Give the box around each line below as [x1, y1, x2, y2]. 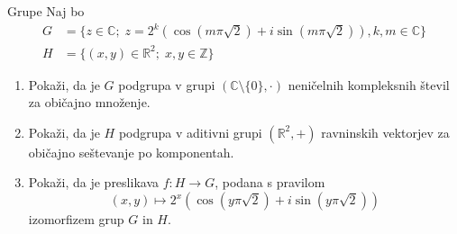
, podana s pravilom [215, 173, 325, 192]
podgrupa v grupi [118, 75, 215, 94]
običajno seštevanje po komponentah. [28, 142, 234, 161]
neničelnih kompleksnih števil [288, 75, 450, 94]
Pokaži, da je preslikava [28, 173, 159, 192]
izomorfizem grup [28, 210, 124, 229]
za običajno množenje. [28, 93, 151, 112]
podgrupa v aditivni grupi [118, 122, 262, 141]
